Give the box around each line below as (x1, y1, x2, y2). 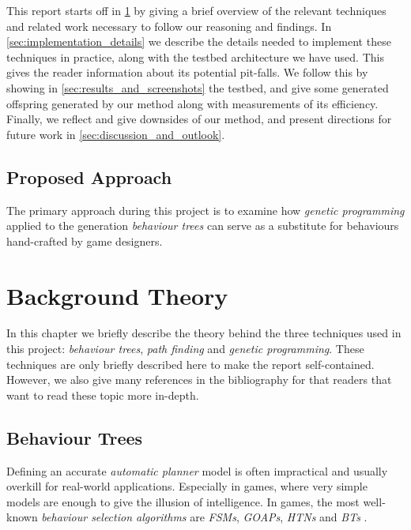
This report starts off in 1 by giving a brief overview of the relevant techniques (6, 2, 386, 18)
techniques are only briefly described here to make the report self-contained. (6, 355, 375, 372)
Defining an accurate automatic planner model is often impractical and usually (6, 462, 388, 479)
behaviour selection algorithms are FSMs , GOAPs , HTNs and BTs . (41, 509, 368, 525)
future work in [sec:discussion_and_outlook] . (6, 126, 225, 142)
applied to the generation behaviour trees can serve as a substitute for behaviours (6, 217, 399, 234)
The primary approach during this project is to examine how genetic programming (6, 201, 405, 218)
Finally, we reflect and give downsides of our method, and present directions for (6, 111, 392, 127)
